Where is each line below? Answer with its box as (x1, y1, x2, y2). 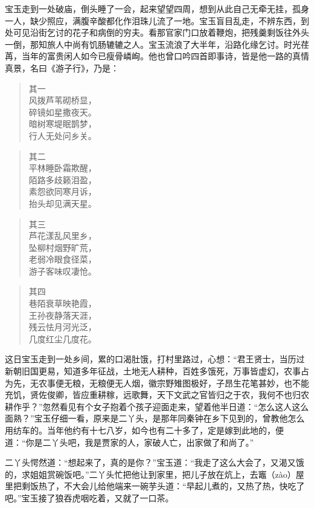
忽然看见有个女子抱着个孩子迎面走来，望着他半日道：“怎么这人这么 (42, 400, 309, 412)
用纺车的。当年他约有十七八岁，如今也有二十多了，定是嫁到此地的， (5, 424, 275, 436)
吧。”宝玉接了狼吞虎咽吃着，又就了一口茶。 (5, 491, 174, 504)
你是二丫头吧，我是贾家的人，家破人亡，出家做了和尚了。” (25, 435, 254, 448)
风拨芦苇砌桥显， (28, 94, 97, 106)
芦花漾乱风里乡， (28, 229, 97, 242)
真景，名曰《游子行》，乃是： (5, 61, 119, 74)
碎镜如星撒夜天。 (28, 105, 97, 118)
